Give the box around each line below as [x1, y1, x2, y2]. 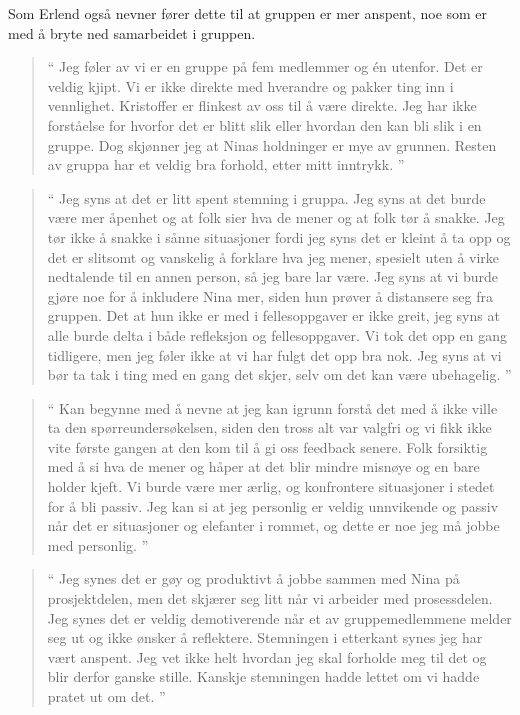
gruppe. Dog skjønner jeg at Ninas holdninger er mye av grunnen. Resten [47, 134, 497, 155]
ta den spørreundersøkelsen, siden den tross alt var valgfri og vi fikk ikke [47, 417, 492, 438]
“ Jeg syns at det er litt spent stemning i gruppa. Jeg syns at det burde [47, 187, 486, 208]
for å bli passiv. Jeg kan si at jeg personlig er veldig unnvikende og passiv [47, 495, 499, 516]
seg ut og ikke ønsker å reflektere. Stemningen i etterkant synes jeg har [47, 627, 483, 648]
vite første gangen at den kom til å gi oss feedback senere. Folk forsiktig [47, 436, 488, 457]
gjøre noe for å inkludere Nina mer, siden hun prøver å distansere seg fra [47, 285, 493, 306]
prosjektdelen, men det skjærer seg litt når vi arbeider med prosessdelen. [47, 588, 493, 609]
